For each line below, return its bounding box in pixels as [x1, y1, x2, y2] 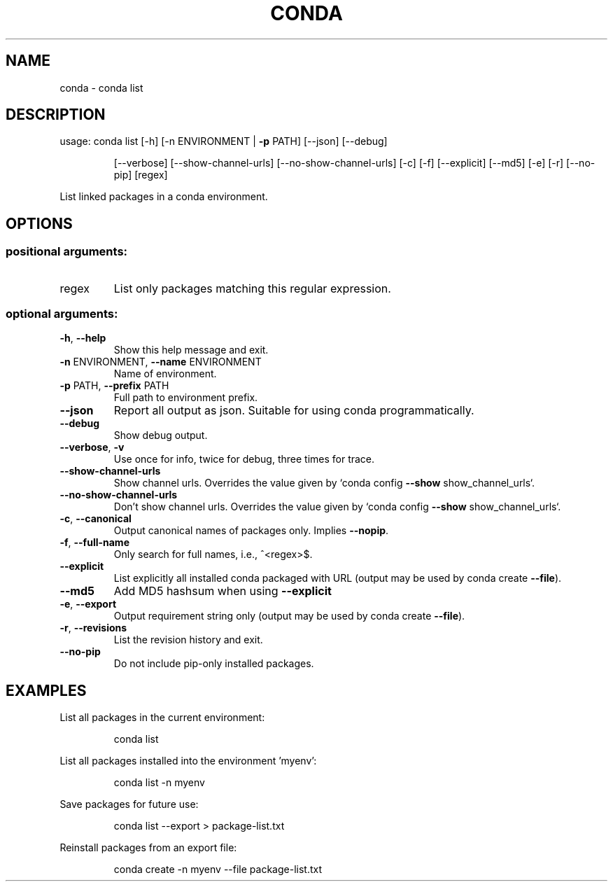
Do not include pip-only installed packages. [113, 657, 314, 670]
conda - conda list [59, 81, 143, 94]
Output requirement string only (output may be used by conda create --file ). [113, 610, 465, 622]
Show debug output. [113, 429, 208, 442]
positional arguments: [6, 244, 128, 259]
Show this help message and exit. [113, 344, 269, 356]
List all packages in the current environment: [59, 711, 265, 724]
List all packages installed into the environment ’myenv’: [59, 755, 317, 767]
